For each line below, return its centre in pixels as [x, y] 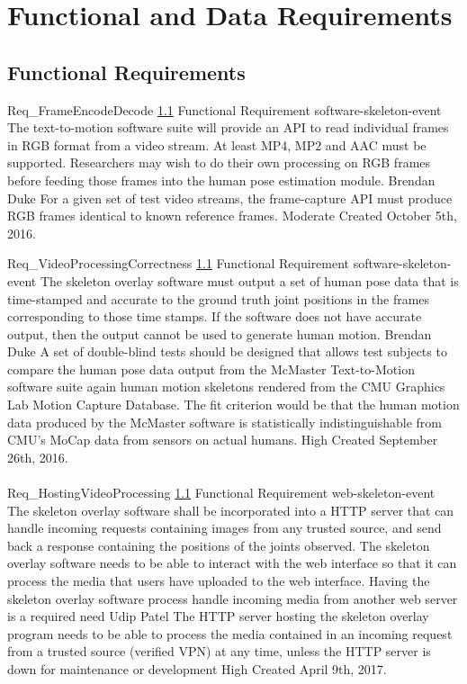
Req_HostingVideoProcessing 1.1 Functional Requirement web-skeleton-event [221, 493]
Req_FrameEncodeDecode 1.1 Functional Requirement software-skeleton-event [225, 109]
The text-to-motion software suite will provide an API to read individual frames [228, 127]
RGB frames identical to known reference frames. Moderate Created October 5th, [232, 216]
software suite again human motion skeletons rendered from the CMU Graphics [226, 387]
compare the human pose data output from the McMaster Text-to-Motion [211, 369]
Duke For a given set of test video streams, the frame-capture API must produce [230, 198]
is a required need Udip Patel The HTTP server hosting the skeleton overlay [218, 616]
